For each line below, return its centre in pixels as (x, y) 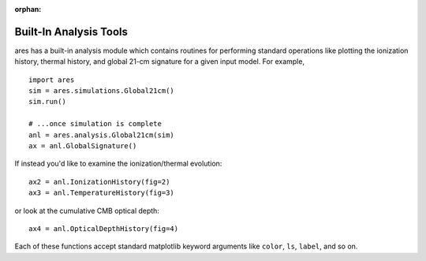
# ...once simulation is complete (95, 124)
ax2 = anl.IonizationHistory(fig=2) (99, 182)
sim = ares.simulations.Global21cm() (102, 91)
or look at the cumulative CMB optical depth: (87, 211)
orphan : (28, 9)
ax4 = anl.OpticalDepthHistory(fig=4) (104, 228)
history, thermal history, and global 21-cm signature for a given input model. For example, (160, 62)
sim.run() (47, 102)
